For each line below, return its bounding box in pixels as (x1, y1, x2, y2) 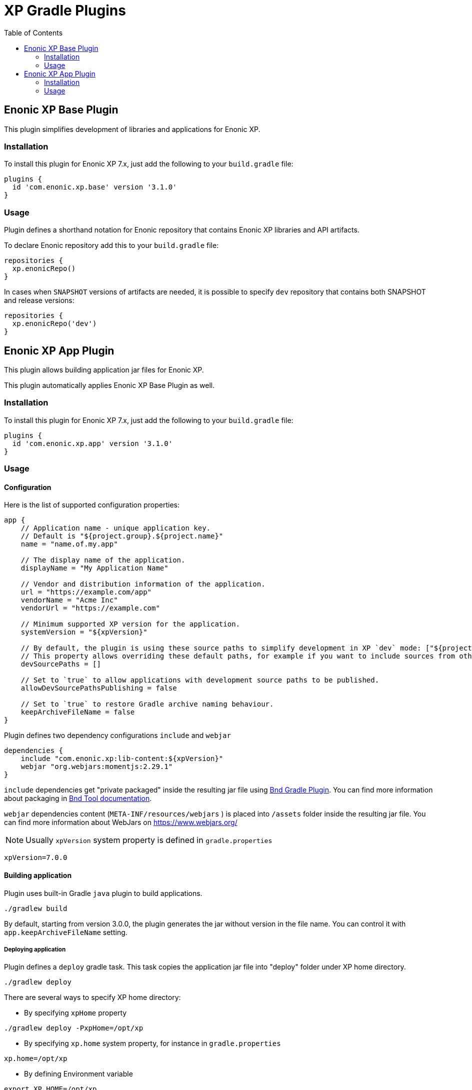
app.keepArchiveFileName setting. (4, 927, 127, 936)
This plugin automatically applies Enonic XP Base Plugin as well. (4, 380, 215, 389)
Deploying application (4, 945, 66, 953)
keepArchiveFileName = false (20, 708, 135, 716)
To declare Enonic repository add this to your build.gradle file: (4, 241, 219, 250)
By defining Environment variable (24, 1069, 133, 1078)
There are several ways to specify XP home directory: (4, 993, 181, 1002)
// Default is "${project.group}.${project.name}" (20, 532, 223, 540)
